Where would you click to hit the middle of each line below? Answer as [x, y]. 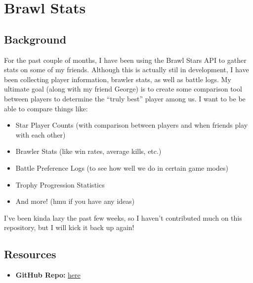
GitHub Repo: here [48, 275]
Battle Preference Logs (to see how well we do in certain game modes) [122, 167]
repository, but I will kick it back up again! [69, 227]
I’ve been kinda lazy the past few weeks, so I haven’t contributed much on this [123, 217]
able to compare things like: [46, 108]
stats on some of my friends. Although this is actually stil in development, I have [126, 70]
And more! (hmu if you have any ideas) [75, 201]
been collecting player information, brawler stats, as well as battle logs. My [118, 79]
